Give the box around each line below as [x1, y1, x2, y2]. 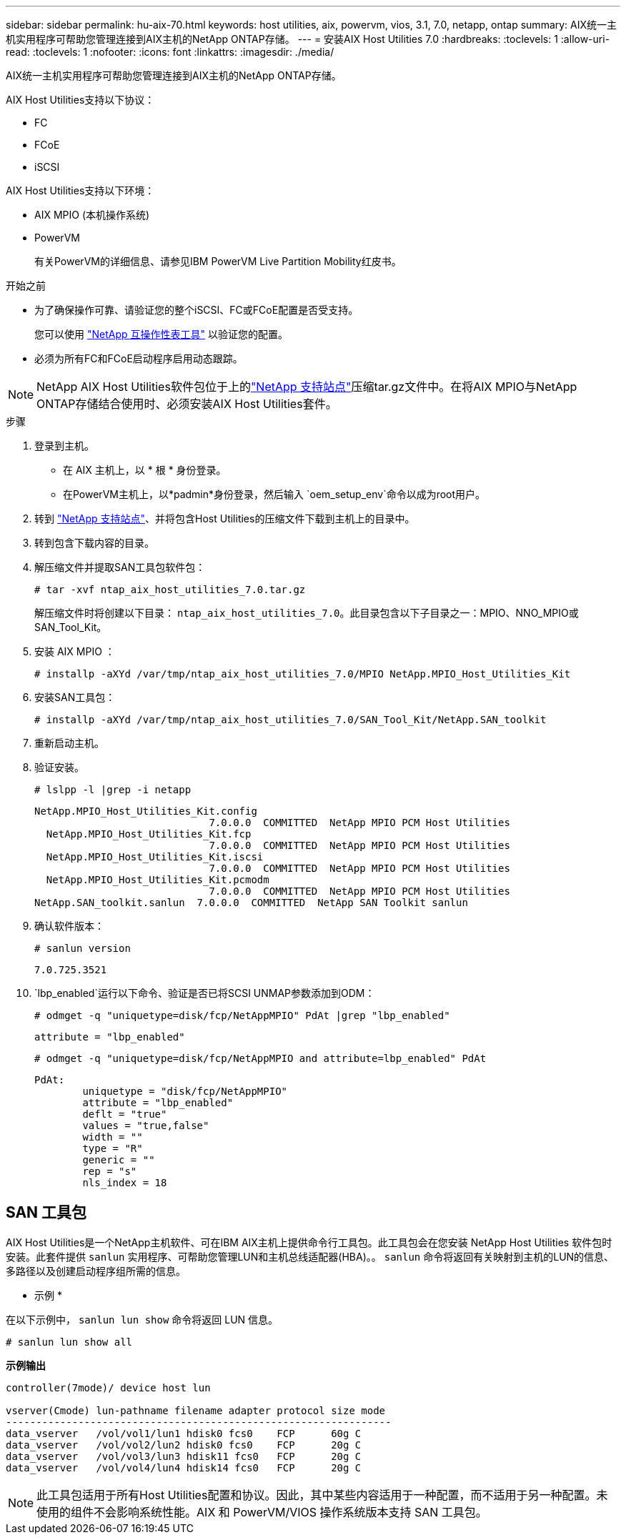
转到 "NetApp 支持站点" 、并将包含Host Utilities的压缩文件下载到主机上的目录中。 [34, 512, 415, 525]
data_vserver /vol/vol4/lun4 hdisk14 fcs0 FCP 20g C [6, 1461, 362, 1474]
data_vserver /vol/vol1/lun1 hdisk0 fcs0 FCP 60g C [6, 1427, 362, 1439]
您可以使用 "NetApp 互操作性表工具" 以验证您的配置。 [34, 328, 288, 340]
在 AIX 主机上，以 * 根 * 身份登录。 [63, 464, 227, 476]
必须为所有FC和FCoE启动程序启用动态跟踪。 [34, 352, 243, 364]
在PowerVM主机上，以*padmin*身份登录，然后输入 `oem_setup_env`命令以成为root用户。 [63, 488, 486, 500]
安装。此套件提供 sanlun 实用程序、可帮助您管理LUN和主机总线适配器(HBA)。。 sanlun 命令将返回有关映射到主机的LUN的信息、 [6, 1250, 615, 1263]
